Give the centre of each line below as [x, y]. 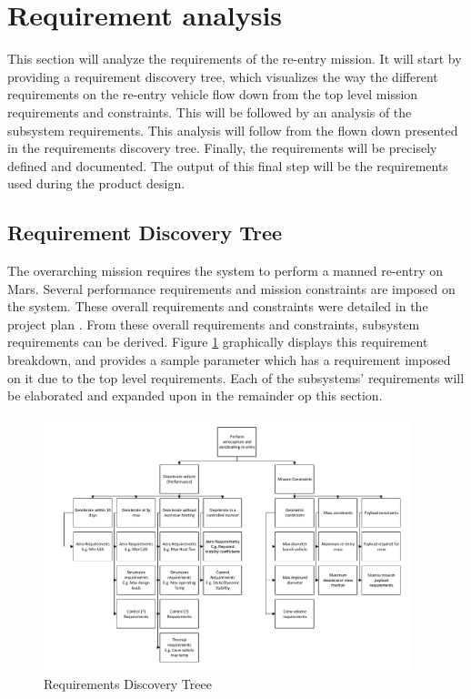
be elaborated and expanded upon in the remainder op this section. [195, 395]
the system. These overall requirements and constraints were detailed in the [218, 306]
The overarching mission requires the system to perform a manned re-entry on [225, 271]
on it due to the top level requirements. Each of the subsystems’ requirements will [236, 377]
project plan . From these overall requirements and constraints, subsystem [214, 324]
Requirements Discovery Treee [128, 684]
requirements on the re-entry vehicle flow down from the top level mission [213, 94]
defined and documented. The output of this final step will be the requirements [228, 165]
